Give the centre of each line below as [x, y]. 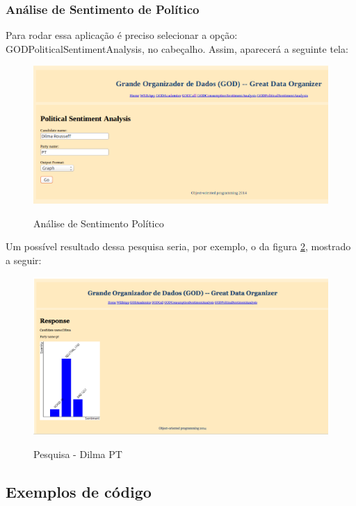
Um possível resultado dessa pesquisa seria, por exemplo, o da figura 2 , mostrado [178, 246]
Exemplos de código [79, 491]
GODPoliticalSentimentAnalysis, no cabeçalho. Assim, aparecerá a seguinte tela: [177, 48]
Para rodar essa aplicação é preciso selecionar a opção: [122, 35]
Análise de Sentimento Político [99, 223]
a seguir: [24, 260]
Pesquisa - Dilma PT [78, 454]
